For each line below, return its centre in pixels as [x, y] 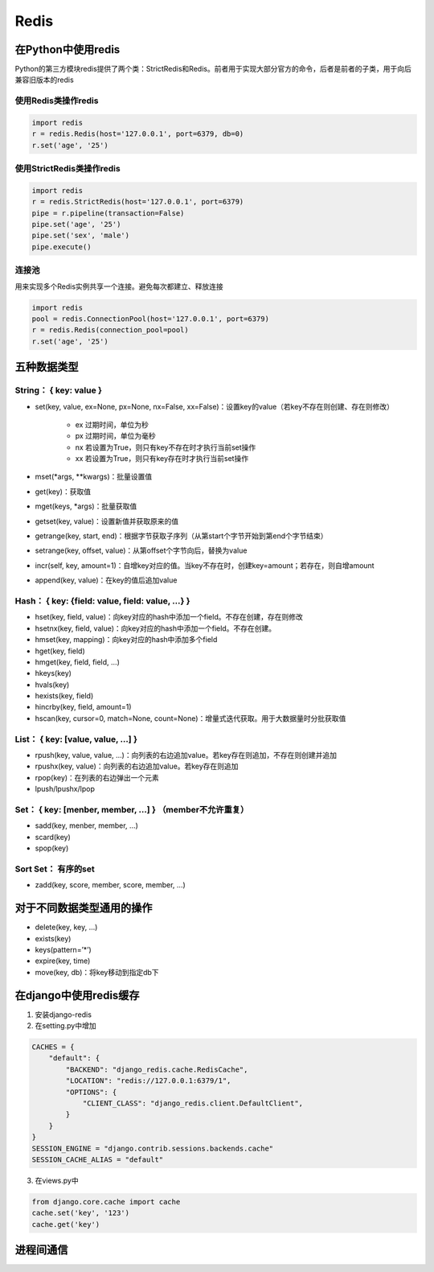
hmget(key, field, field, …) [77, 662]
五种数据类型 [47, 367]
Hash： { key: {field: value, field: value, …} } [102, 601]
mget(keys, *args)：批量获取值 [86, 506]
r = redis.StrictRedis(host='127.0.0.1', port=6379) [138, 202]
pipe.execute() [61, 247]
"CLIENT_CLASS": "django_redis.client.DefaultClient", [193, 1103]
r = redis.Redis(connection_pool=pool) [110, 330]
